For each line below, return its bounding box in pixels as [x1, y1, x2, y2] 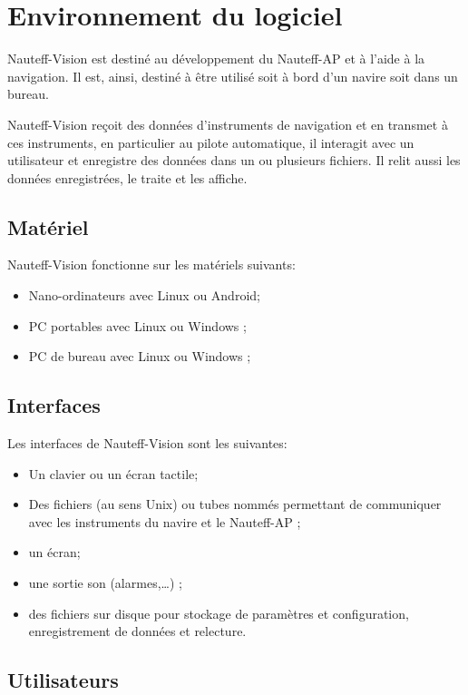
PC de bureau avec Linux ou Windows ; [28, 347, 251, 366]
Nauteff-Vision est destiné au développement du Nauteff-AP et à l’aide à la [7, 49, 425, 68]
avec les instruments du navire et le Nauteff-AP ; [28, 512, 301, 531]
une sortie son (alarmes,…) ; [28, 573, 182, 592]
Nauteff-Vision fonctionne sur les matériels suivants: [7, 255, 296, 274]
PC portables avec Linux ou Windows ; [28, 316, 247, 335]
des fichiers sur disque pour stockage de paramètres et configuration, [28, 603, 409, 622]
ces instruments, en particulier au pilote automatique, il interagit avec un [7, 132, 414, 152]
